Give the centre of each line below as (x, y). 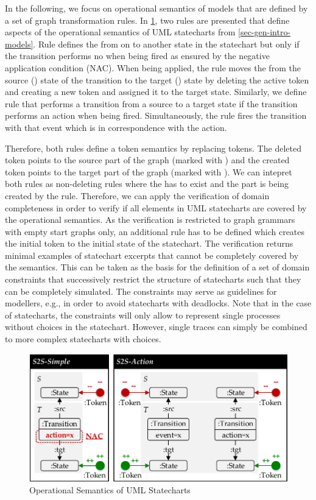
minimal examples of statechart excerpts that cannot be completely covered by (152, 255)
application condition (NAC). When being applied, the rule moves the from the (153, 67)
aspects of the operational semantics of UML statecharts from (120, 32)
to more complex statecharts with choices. (83, 339)
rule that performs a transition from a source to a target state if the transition (151, 103)
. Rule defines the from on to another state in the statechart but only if (166, 44)
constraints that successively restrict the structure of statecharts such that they (153, 279)
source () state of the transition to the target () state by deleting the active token (157, 79)
